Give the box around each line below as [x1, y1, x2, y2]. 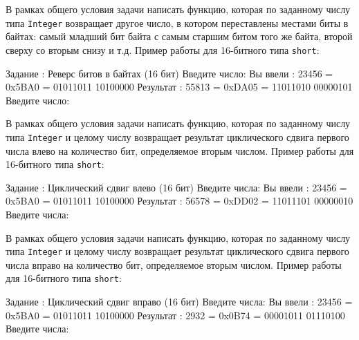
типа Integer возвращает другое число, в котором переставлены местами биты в [6, 15, 349, 30]
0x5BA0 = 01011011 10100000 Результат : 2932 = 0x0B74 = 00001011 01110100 [6, 308, 345, 322]
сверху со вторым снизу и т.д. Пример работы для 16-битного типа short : [6, 42, 320, 57]
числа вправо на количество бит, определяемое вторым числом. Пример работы [6, 257, 342, 272]
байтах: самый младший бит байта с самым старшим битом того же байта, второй [6, 29, 353, 44]
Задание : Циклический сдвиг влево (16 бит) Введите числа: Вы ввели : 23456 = [6, 180, 347, 194]
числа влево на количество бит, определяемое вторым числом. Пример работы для [6, 143, 354, 158]
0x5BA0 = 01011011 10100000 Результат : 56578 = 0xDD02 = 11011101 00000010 [6, 193, 353, 208]
